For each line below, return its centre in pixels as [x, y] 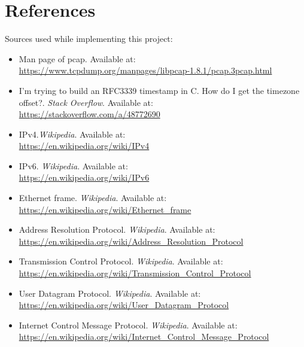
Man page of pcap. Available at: [77, 58]
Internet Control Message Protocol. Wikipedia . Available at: [128, 325]
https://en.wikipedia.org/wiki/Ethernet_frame [105, 209]
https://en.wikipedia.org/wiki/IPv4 [84, 146]
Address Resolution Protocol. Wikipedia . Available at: [117, 229]
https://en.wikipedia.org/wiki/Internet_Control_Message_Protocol [144, 337]
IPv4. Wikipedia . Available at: [72, 134]
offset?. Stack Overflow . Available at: [86, 102]
